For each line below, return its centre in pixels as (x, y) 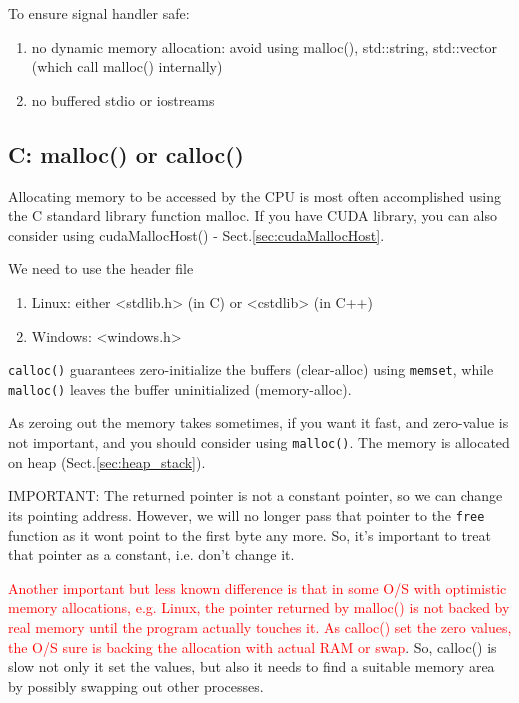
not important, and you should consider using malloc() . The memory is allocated (259, 442)
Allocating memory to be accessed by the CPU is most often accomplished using (254, 195)
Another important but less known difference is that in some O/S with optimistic (257, 587)
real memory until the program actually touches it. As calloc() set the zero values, (260, 626)
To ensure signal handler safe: (99, 13)
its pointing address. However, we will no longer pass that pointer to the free (246, 514)
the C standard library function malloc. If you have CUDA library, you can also (253, 215)
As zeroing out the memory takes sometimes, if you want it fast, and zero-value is (258, 422)
